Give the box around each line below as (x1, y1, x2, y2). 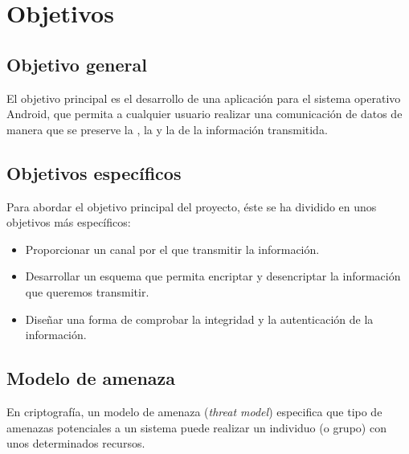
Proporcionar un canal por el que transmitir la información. (25, 240, 320, 257)
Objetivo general (6, 51, 147, 76)
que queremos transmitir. (25, 283, 149, 300)
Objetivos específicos (6, 160, 182, 185)
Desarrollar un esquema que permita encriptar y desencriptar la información (25, 268, 401, 284)
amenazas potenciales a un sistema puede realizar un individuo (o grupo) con (6, 419, 387, 436)
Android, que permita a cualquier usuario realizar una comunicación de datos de (6, 105, 403, 122)
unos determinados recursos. (6, 435, 145, 452)
